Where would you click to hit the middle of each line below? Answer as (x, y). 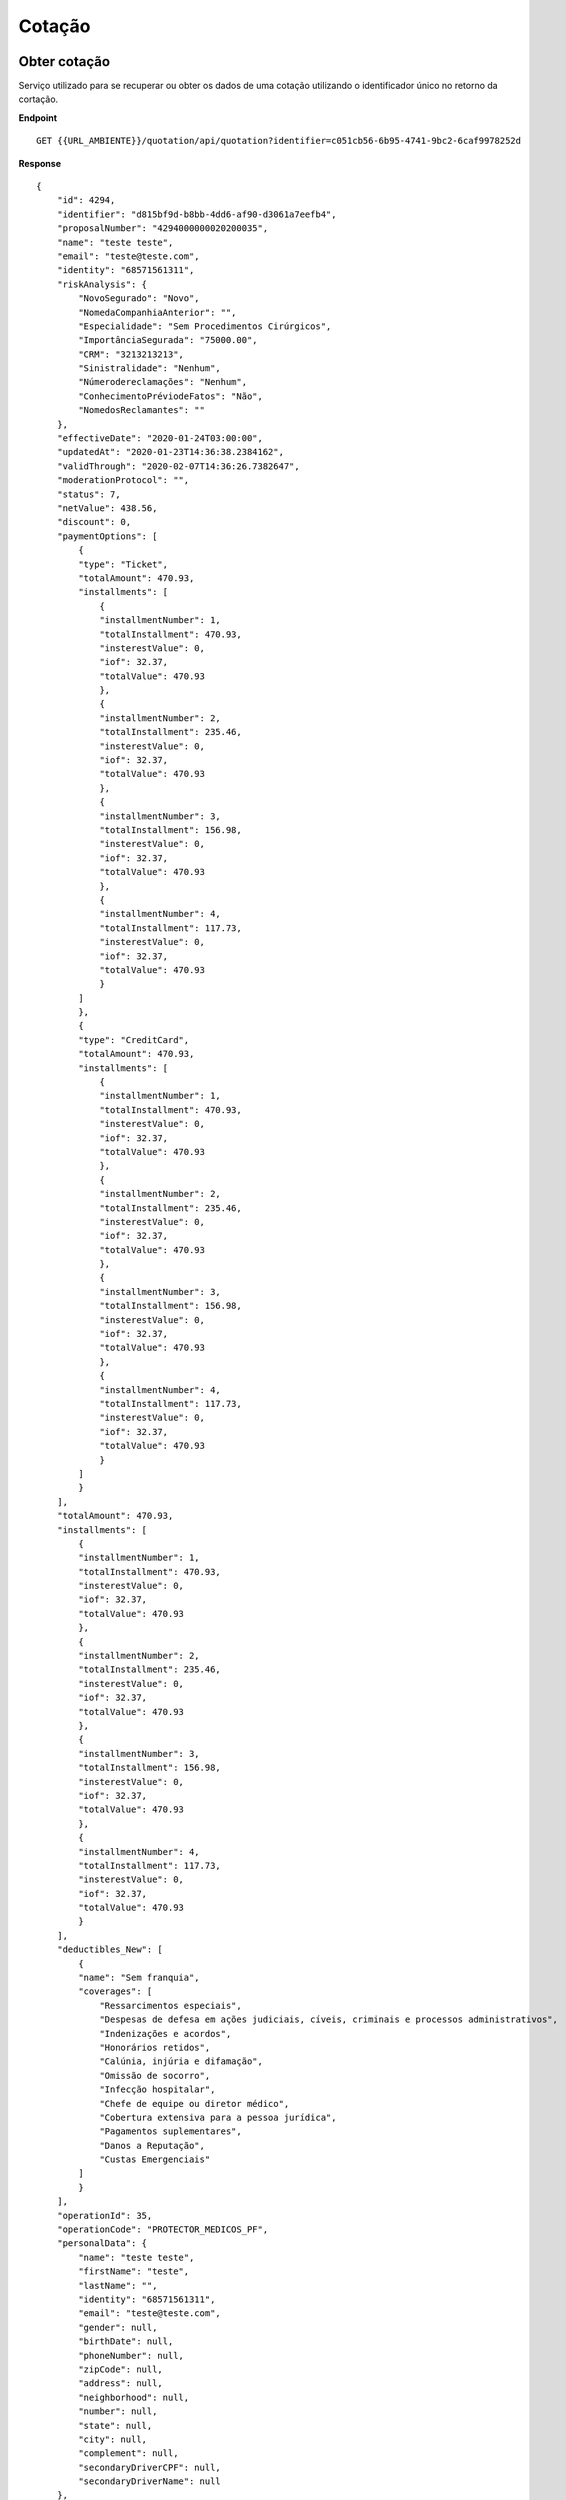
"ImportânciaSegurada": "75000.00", (168, 340)
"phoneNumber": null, (131, 2355)
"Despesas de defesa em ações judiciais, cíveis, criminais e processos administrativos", (329, 2019)
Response (40, 163)
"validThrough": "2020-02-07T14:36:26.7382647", (178, 466)
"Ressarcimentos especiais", (170, 2005)
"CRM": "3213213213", (131, 354)
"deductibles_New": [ (110, 1949)
